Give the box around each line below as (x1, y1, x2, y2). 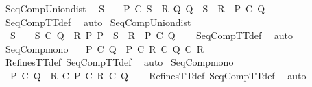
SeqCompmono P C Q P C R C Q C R (5, 41, 204, 55)
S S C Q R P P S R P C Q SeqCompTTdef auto (10, 28, 293, 42)
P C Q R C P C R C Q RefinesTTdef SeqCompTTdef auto (10, 68, 307, 82)
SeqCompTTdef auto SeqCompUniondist (5, 14, 191, 29)
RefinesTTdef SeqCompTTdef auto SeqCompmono (5, 55, 234, 69)
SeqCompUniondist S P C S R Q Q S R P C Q (5, 1, 265, 15)
